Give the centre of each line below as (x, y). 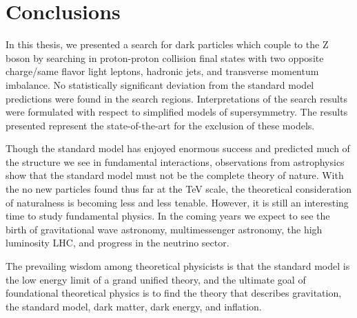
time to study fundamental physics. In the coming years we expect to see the (168, 216)
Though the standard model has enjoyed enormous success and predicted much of (178, 148)
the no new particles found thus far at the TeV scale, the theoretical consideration (179, 189)
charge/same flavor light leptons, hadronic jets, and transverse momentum (162, 71)
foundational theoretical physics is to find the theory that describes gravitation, (174, 293)
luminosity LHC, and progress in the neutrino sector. (118, 243)
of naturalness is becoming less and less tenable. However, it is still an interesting (177, 202)
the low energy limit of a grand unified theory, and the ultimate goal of (156, 279)
